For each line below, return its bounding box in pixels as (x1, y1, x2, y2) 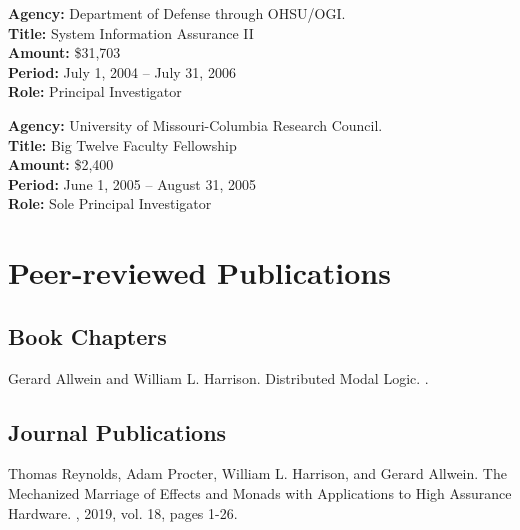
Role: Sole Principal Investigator (8, 193, 212, 214)
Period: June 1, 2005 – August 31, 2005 (8, 173, 256, 194)
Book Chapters (8, 320, 167, 351)
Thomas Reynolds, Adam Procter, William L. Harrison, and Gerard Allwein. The (8, 463, 507, 484)
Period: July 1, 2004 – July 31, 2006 (8, 61, 236, 82)
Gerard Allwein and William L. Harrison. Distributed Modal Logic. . (8, 367, 429, 388)
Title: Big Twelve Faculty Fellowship (8, 134, 237, 155)
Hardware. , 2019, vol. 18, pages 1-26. (8, 502, 238, 523)
